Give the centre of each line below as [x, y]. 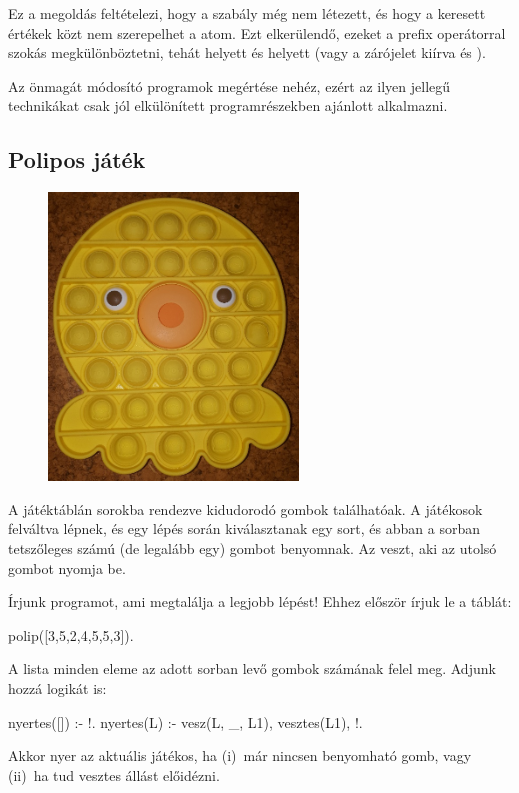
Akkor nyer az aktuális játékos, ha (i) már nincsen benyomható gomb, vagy [240, 755]
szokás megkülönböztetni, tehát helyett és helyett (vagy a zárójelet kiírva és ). [247, 52]
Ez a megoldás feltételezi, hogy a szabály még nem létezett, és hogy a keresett [247, 13]
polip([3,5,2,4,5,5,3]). [71, 634]
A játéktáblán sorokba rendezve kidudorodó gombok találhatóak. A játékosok [245, 508]
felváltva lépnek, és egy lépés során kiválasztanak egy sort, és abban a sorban [244, 528]
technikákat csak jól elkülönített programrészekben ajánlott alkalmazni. [228, 105]
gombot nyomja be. [67, 567]
